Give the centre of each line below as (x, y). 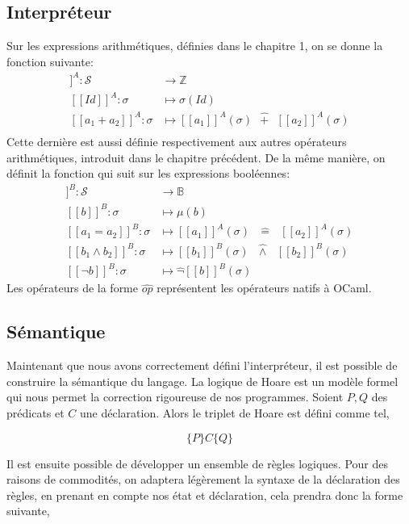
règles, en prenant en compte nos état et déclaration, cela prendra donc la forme (205, 495)
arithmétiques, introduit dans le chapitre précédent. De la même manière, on (196, 157)
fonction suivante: (50, 61)
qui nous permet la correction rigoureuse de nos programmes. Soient (175, 397)
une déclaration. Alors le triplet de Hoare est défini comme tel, (235, 413)
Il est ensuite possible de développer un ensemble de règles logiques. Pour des (197, 463)
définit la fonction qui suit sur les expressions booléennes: (148, 173)
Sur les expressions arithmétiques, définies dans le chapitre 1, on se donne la (195, 46)
